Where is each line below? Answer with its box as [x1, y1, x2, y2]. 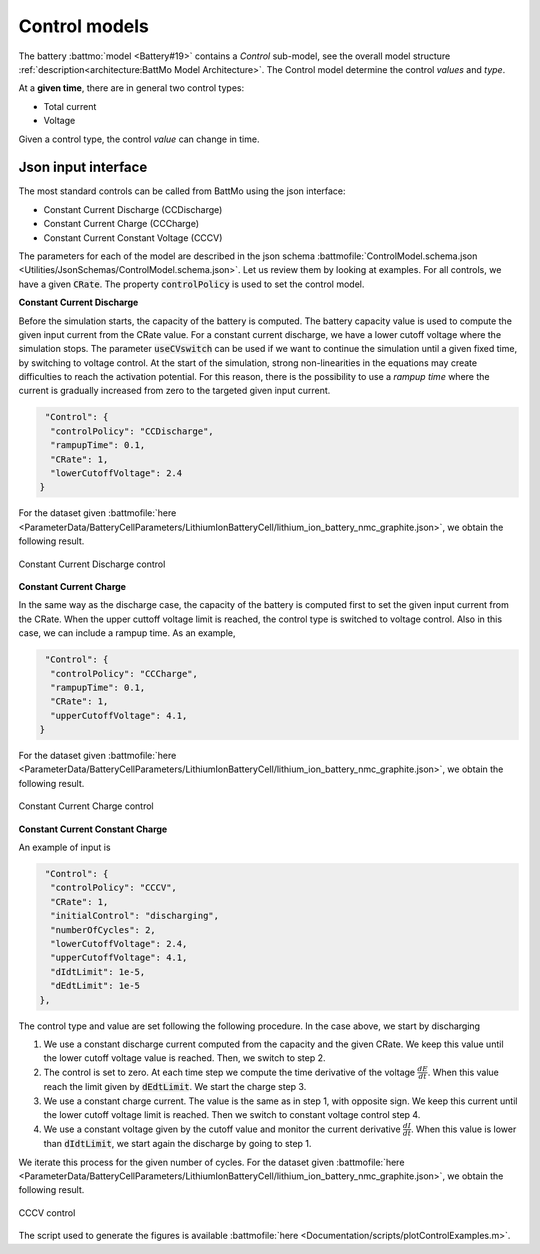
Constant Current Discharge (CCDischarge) [43, 203, 223, 215]
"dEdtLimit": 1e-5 [50, 980, 140, 992]
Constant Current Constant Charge [18, 823, 168, 835]
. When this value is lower [410, 1123, 517, 1135]
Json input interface [18, 159, 148, 176]
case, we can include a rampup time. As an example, [18, 627, 236, 639]
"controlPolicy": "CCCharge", [50, 668, 199, 679]
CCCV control [18, 1206, 76, 1219]
